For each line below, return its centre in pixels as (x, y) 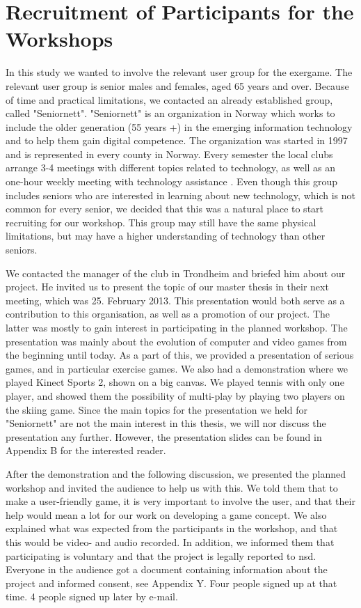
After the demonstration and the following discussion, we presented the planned (176, 473)
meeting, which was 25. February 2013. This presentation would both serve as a (175, 300)
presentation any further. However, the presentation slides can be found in (164, 436)
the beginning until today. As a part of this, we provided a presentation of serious (180, 355)
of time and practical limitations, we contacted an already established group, (169, 99)
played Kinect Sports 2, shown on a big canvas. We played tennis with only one (175, 382)
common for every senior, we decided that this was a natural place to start (165, 209)
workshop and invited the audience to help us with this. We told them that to (172, 487)
